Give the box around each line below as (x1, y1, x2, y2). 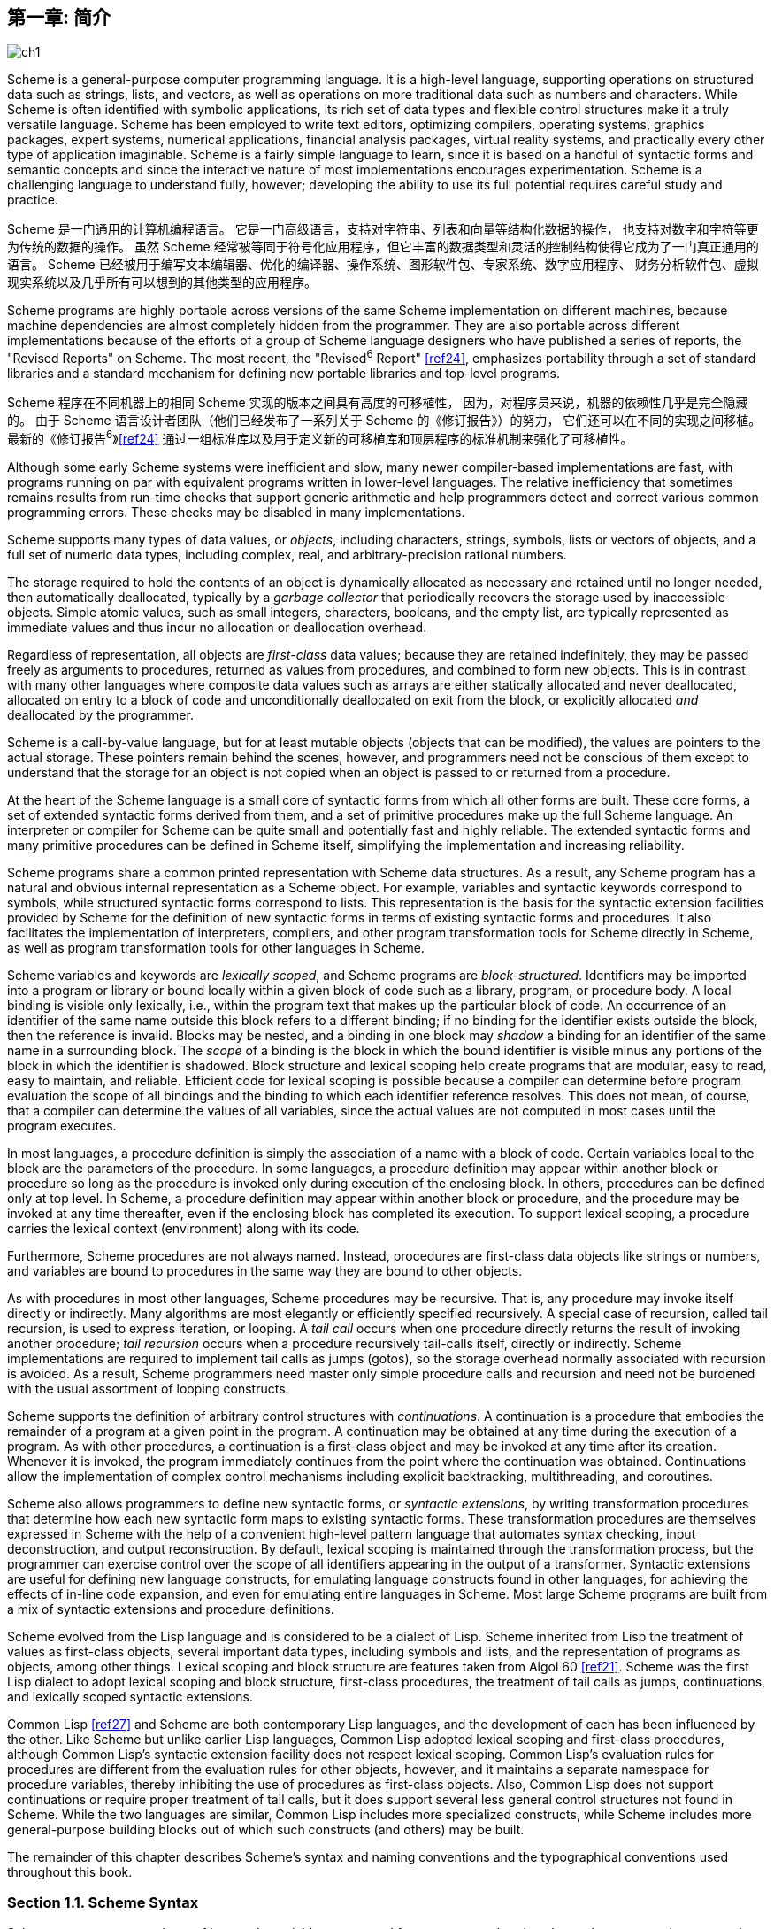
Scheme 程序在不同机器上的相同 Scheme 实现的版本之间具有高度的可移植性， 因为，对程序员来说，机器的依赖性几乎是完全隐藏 (7, 395, 748, 411)
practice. (7, 192, 58, 208)
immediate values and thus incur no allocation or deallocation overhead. (7, 619, 427, 635)
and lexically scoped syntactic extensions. (7, 1688, 254, 1704)
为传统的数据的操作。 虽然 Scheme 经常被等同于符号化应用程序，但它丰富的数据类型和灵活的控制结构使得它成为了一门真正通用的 (7, 239, 759, 255)
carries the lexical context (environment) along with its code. (7, 1220, 360, 1236)
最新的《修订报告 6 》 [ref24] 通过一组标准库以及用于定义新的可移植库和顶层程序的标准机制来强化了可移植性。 (7, 428, 633, 446)
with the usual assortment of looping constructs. (7, 1380, 289, 1396)
